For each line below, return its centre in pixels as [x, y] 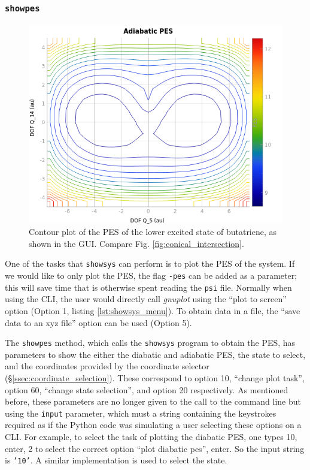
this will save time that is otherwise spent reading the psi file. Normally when [148, 287]
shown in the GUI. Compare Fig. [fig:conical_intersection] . [136, 243]
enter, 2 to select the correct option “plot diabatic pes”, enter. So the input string [155, 448]
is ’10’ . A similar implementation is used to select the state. [116, 460]
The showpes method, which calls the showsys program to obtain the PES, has [150, 343]
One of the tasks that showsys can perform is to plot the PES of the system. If [150, 263]
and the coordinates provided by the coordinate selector [107, 366]
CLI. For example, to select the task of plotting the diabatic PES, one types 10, [151, 436]
